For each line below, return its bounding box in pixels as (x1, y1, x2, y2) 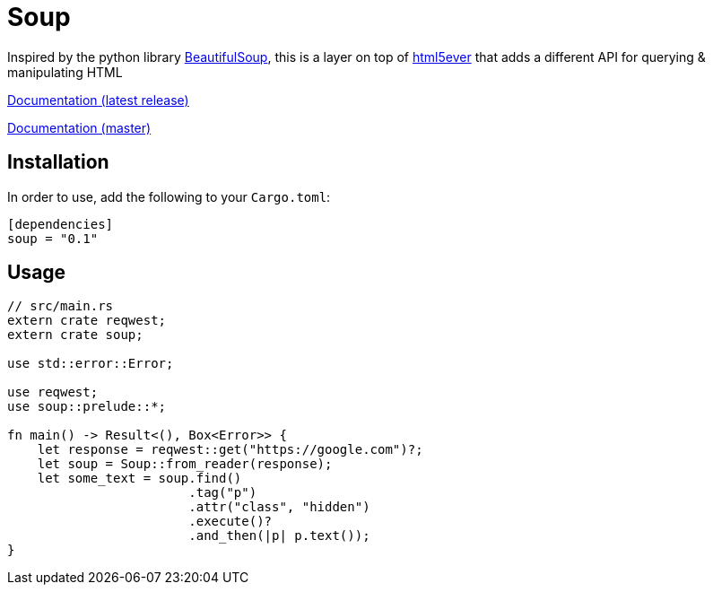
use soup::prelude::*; (7, 399, 167, 414)
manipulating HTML (7, 64, 123, 80)
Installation (7, 151, 109, 174)
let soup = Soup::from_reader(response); (37, 457, 333, 472)
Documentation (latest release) (7, 91, 189, 108)
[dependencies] (7, 216, 114, 231)
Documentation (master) (7, 119, 152, 135)
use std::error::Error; (7, 356, 174, 371)
